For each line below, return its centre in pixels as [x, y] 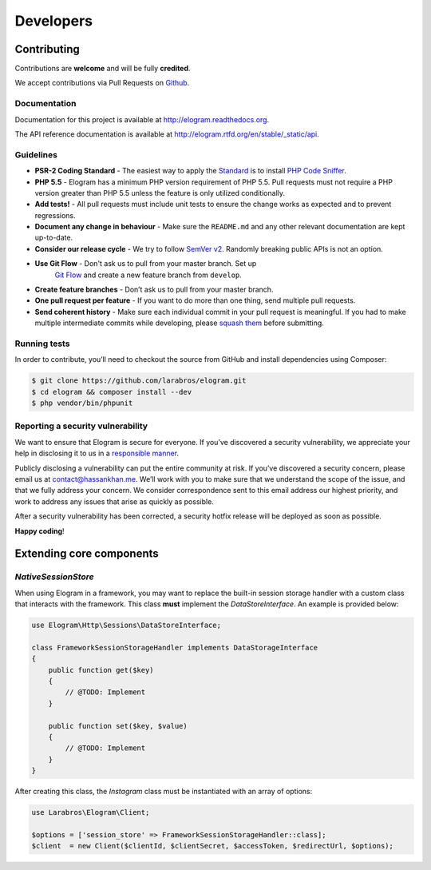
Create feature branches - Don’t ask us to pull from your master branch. [154, 290]
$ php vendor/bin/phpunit [82, 403]
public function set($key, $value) [118, 726]
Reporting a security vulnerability [81, 426]
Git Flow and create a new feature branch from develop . [148, 275]
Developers [54, 21]
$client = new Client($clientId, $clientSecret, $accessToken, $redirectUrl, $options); [213, 846]
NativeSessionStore [55, 577]
